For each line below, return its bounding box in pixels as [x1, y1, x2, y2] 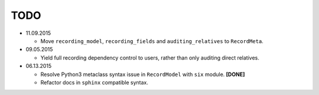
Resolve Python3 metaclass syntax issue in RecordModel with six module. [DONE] [40, 71, 245, 78]
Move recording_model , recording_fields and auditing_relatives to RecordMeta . [40, 37, 264, 44]
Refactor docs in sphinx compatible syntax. [40, 78, 149, 86]
